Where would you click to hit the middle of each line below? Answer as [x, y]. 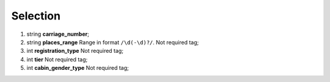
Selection [36, 16]
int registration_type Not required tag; [75, 51]
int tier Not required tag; [57, 59]
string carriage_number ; [58, 34]
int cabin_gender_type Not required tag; [78, 68]
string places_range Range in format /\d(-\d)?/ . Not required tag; [113, 42]
